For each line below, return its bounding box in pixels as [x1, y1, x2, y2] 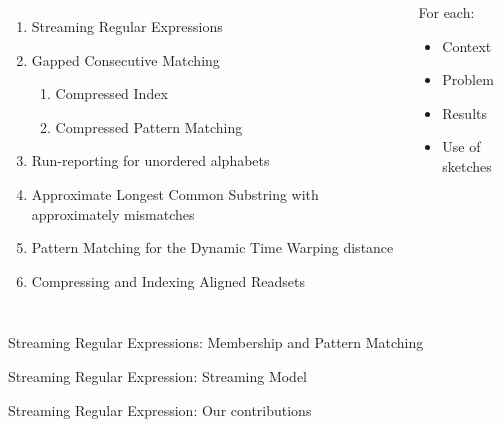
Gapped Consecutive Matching [31, 49, 220, 70]
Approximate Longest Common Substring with [31, 183, 319, 204]
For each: [418, 2, 475, 22]
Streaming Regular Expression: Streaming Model [8, 365, 308, 386]
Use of [442, 136, 481, 157]
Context [442, 35, 492, 56]
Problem [442, 69, 494, 90]
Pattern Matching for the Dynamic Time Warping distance [31, 237, 394, 258]
